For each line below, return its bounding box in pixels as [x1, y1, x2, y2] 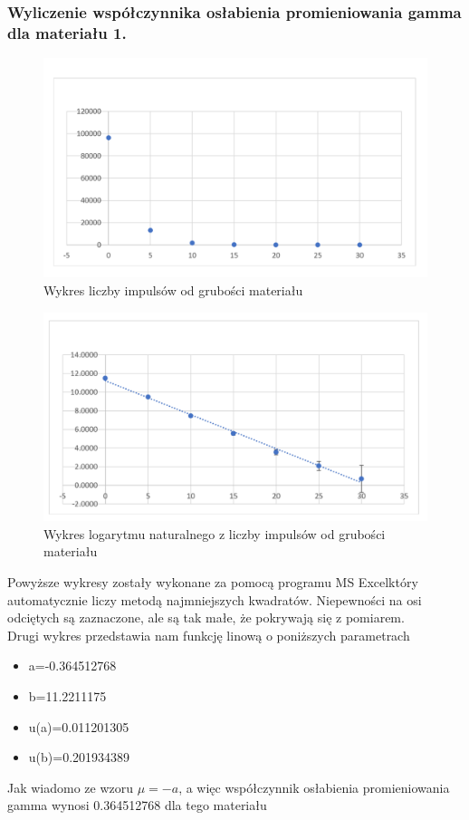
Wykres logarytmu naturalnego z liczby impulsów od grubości [43, 524, 386, 543]
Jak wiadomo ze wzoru [7, 777, 134, 796]
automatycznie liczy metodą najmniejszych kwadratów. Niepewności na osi [7, 590, 422, 609]
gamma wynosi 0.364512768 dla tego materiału [7, 796, 267, 815]
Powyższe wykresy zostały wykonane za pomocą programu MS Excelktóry [7, 572, 418, 591]
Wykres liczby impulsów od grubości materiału [43, 280, 303, 299]
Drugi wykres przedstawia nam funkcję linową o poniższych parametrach [7, 625, 410, 644]
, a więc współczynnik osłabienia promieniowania [178, 777, 450, 796]
